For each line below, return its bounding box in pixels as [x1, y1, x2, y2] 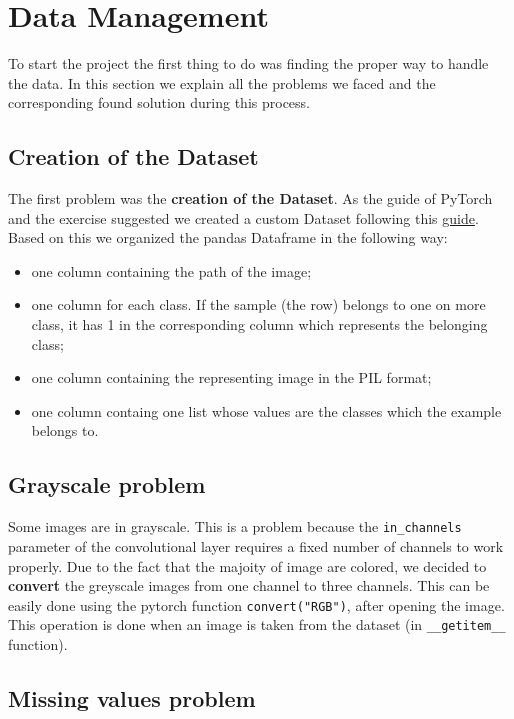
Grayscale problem [8, 469, 206, 500]
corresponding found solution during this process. [8, 92, 310, 113]
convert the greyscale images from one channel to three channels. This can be [8, 575, 490, 596]
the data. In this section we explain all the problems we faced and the [8, 72, 436, 93]
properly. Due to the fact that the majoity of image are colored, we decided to [8, 555, 487, 576]
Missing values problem [8, 682, 256, 713]
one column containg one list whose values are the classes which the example [31, 400, 502, 421]
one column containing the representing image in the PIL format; [31, 367, 432, 388]
